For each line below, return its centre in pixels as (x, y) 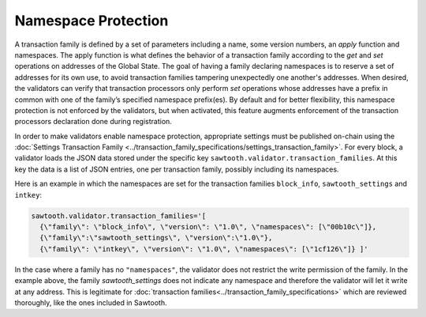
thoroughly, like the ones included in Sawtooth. (91, 302)
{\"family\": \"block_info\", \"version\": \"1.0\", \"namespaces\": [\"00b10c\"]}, (208, 226)
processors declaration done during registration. (93, 122)
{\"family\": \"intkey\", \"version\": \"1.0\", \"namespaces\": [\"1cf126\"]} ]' (204, 249)
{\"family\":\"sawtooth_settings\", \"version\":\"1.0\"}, (156, 238)
